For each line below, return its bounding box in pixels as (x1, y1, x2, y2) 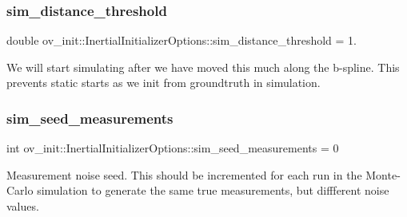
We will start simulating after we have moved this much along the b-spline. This (6, 58, 400, 75)
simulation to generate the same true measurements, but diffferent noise (37, 182, 389, 199)
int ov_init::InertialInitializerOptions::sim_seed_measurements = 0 (6, 140, 339, 156)
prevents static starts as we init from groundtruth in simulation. (6, 74, 321, 91)
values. (6, 198, 39, 214)
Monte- (365, 166, 401, 183)
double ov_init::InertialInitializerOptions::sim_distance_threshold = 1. (6, 32, 357, 49)
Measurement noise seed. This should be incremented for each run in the (6, 166, 362, 183)
